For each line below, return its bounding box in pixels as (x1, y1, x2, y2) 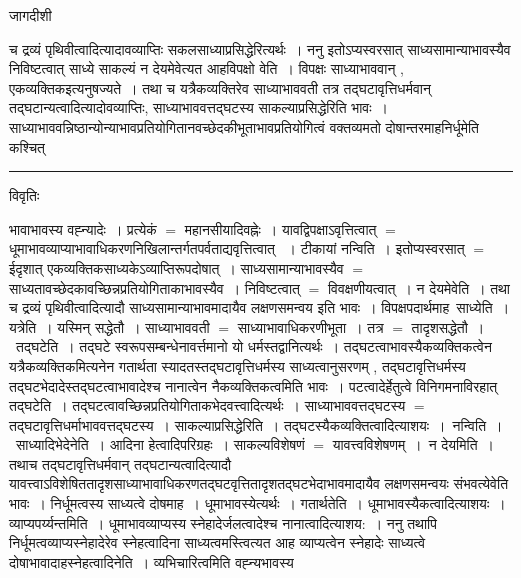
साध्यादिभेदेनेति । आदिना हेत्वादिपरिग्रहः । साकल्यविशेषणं (15, 434, 305, 455)
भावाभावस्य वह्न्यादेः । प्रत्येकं (9, 218, 157, 239)
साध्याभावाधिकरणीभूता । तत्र (237, 316, 384, 337)
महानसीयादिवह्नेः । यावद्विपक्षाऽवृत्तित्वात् (184, 218, 377, 239)
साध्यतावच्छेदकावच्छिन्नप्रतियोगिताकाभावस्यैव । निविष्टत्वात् (9, 277, 300, 298)
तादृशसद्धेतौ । (411, 316, 485, 337)
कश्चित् (9, 136, 46, 157)
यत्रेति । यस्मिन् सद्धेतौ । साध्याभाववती (9, 316, 210, 337)
